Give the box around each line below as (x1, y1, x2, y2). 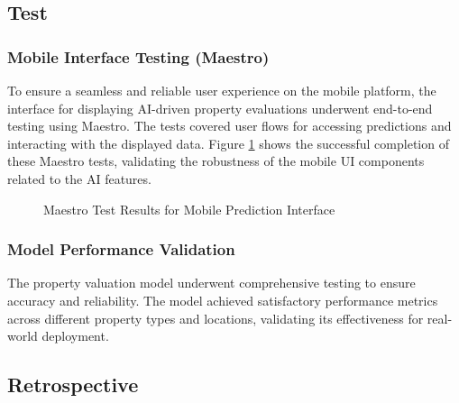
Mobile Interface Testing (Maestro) (7, 45, 270, 68)
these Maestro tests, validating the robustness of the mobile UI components (7, 151, 425, 170)
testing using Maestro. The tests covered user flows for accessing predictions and (7, 116, 452, 135)
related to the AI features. (7, 169, 151, 188)
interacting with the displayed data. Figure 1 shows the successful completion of (7, 133, 449, 152)
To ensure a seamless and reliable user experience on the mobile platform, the (7, 81, 436, 99)
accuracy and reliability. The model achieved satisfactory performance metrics (7, 290, 438, 309)
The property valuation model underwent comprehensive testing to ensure (7, 273, 416, 292)
